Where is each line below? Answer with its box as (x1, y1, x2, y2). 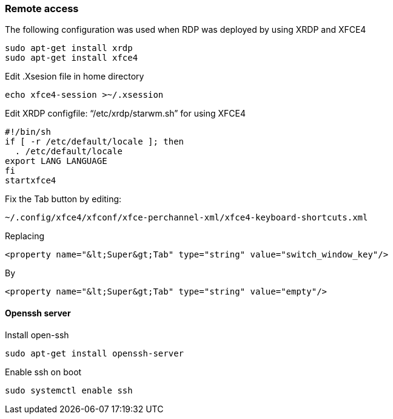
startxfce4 (5, 175, 56, 186)
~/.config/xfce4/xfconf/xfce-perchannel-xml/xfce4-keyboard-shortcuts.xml (5, 213, 368, 223)
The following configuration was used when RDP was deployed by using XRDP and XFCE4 (5, 24, 366, 35)
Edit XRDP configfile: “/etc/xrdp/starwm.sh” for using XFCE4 (5, 108, 246, 119)
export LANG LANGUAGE (5, 156, 107, 166)
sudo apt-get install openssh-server (5, 348, 184, 358)
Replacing (5, 231, 45, 242)
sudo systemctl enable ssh (5, 385, 133, 395)
